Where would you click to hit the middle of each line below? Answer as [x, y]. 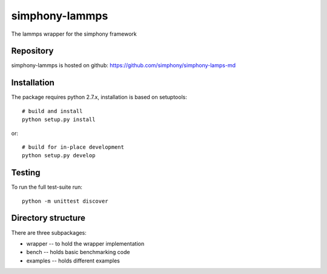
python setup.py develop [59, 155]
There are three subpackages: [49, 232]
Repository [32, 51]
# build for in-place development [73, 147]
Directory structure [48, 218]
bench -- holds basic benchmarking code [78, 252]
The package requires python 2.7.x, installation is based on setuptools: [99, 97]
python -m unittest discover [65, 201]
